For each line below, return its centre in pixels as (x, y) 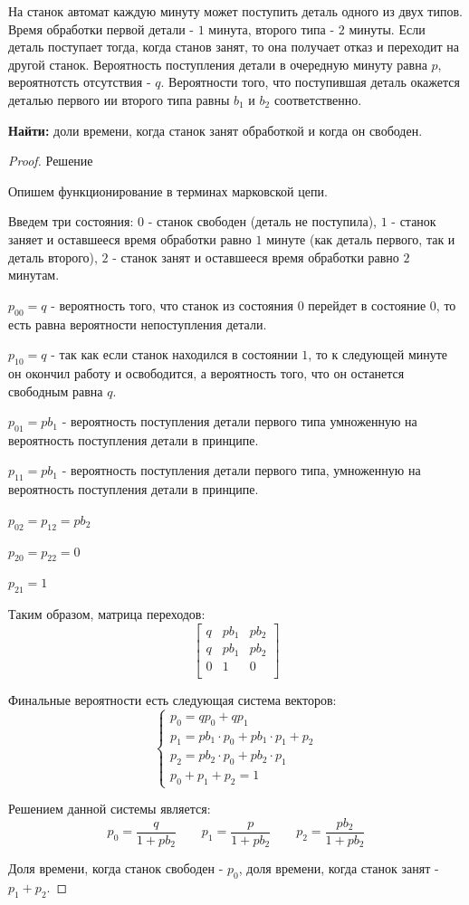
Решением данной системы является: (110, 809)
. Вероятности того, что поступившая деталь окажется (310, 82)
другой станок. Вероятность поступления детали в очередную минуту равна (218, 64)
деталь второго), (53, 257)
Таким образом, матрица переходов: (107, 614)
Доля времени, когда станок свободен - (116, 868)
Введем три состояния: (71, 221)
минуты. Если (387, 29)
